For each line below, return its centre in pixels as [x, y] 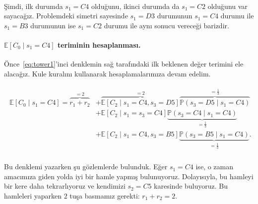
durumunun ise [53, 25]
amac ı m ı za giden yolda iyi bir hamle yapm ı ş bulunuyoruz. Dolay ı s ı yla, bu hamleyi [129, 176]
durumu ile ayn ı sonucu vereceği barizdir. [166, 25]
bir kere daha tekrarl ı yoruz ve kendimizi [65, 186]
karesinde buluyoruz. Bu [191, 186]
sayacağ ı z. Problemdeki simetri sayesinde [66, 16]
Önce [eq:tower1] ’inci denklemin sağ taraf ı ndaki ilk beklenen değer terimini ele [124, 64]
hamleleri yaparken [33, 195]
